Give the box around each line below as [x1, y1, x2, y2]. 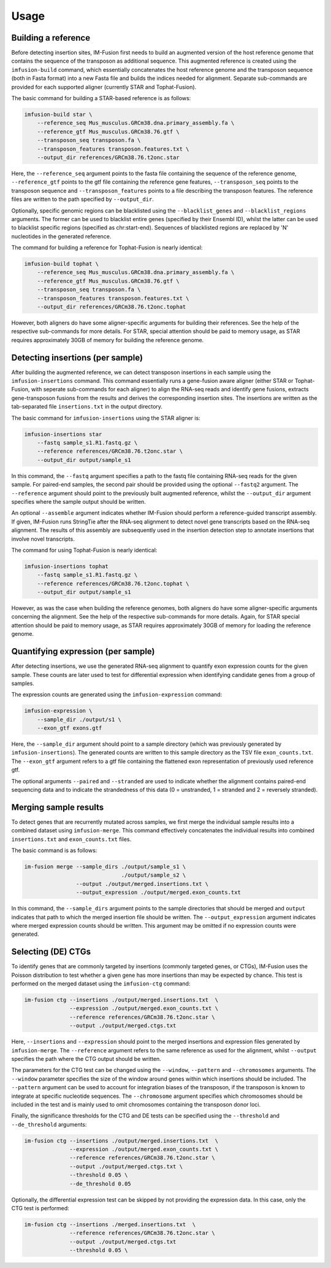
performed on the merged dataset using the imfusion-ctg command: [11, 980, 191, 987]
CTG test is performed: [11, 1205, 70, 1212]
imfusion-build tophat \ [24, 260, 99, 267]
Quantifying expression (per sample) [11, 646, 156, 657]
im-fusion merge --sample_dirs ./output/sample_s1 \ [24, 863, 186, 871]
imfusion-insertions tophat [24, 563, 108, 569]
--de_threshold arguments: [11, 1121, 87, 1128]
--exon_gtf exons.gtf [37, 725, 102, 732]
